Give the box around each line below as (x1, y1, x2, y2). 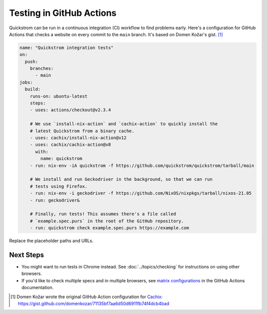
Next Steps (9, 251, 44, 259)
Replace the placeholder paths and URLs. (9, 238, 94, 244)
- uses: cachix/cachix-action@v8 (30, 142, 111, 148)
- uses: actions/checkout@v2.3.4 (30, 107, 111, 113)
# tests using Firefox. (30, 183, 88, 189)
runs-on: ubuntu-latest (30, 93, 88, 99)
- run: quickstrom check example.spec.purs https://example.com (30, 225, 189, 231)
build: (25, 87, 41, 92)
